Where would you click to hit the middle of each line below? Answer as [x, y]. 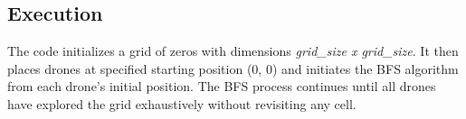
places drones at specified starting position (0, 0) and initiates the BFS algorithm [233, 68]
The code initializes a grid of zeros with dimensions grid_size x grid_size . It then [233, 51]
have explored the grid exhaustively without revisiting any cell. [182, 103]
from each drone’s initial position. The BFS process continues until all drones [222, 86]
